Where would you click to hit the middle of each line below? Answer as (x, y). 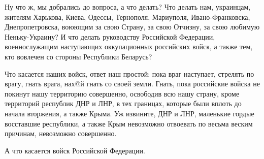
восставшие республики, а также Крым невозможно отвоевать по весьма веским (129, 123)
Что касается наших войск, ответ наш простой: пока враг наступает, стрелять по (129, 73)
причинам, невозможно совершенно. (61, 133)
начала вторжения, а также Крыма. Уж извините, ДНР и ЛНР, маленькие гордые (129, 113)
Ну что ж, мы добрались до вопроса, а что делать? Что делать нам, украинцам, (128, 7)
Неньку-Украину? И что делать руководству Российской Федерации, (110, 36)
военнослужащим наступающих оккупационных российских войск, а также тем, (129, 46)
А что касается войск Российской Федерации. (75, 150)
